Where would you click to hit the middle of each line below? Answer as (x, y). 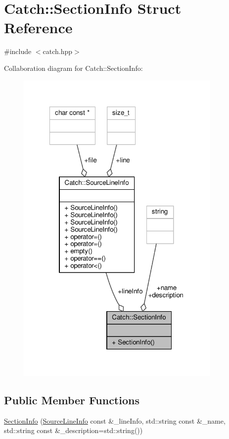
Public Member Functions (72, 400)
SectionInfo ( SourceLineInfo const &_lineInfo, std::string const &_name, (115, 420)
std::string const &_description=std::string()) (73, 430)
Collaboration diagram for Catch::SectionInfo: (73, 68)
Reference (38, 27)
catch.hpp (58, 51)
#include (18, 51)
